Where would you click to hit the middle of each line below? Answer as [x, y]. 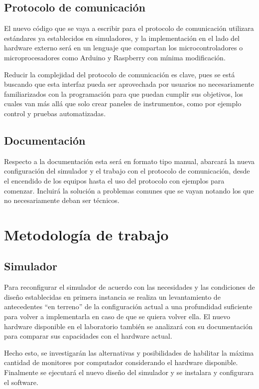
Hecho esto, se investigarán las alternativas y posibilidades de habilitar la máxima [129, 352]
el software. [21, 382]
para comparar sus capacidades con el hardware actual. [88, 336]
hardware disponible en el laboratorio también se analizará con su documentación [128, 326]
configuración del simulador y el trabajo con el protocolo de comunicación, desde [127, 171]
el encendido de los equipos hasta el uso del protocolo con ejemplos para [114, 180]
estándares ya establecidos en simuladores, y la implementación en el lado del [122, 38]
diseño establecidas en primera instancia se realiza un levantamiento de [112, 296]
